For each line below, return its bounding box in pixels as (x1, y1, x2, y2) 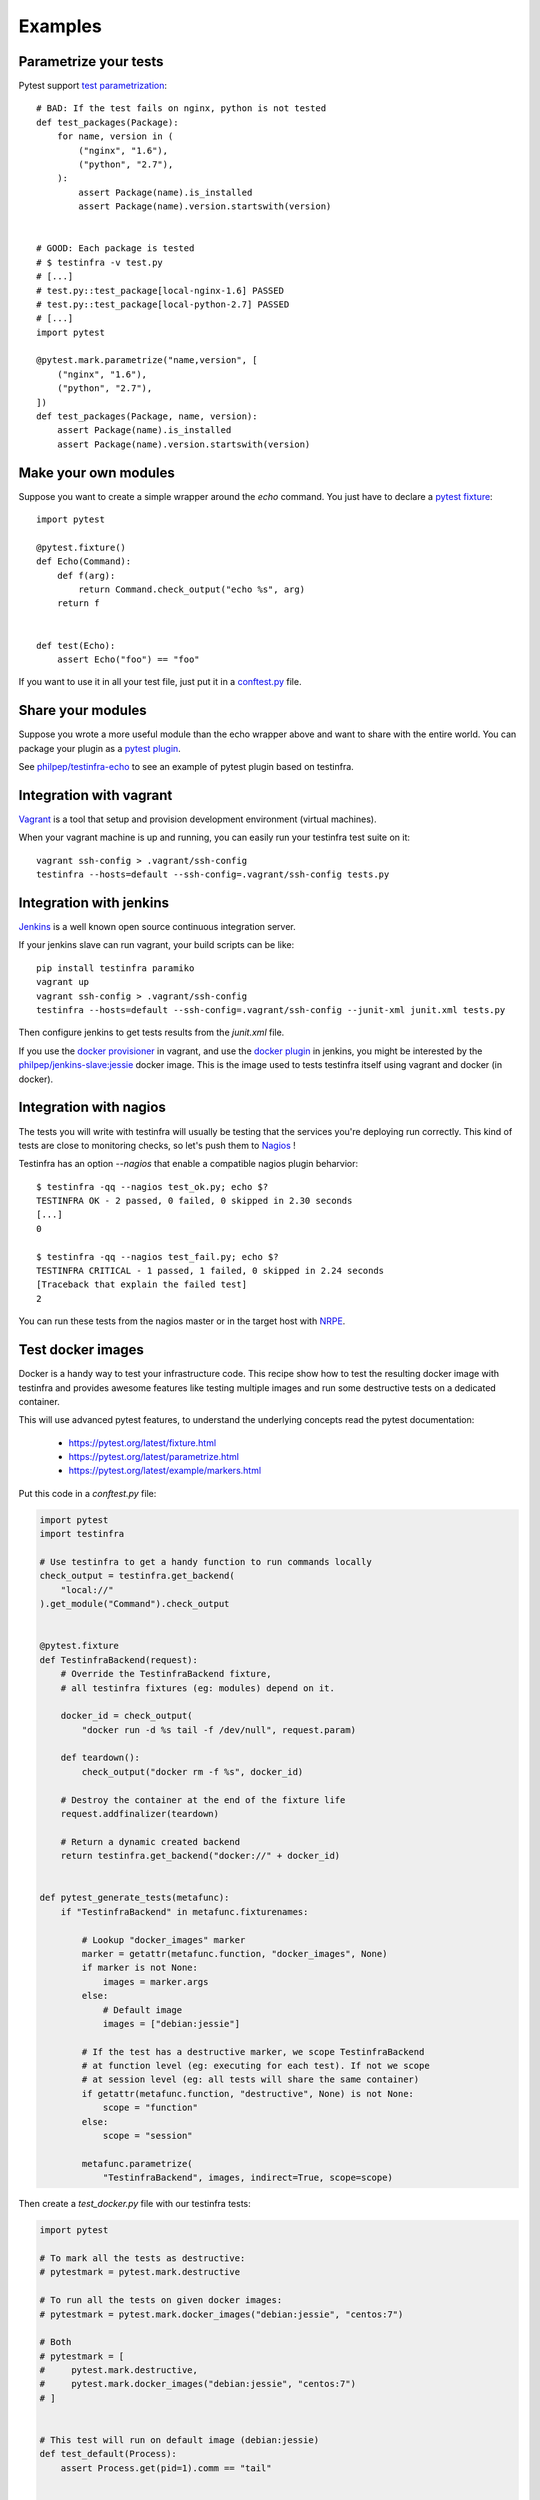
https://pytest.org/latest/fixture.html (68, 1436, 217, 1449)
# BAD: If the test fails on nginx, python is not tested (36, 103, 327, 114)
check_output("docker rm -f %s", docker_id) (81, 1766, 304, 1777)
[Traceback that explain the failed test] (36, 1279, 248, 1290)
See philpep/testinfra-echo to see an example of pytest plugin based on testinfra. (18, 761, 354, 773)
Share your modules (18, 702, 147, 719)
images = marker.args (102, 1976, 209, 1987)
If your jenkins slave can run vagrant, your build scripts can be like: (18, 939, 295, 951)
